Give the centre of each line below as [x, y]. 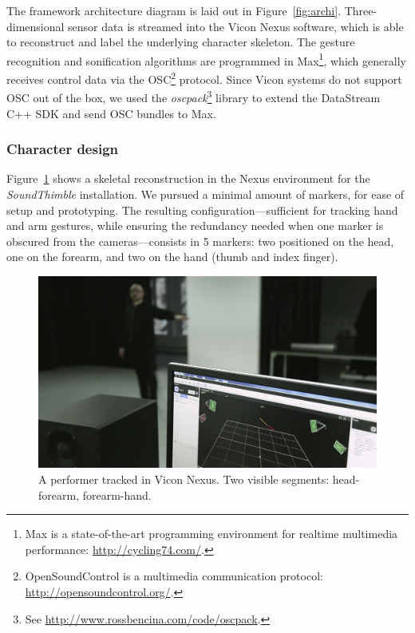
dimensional [36, 26]
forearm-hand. [117, 495]
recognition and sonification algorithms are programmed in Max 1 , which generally [206, 59]
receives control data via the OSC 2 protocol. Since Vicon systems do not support [204, 78]
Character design [62, 149]
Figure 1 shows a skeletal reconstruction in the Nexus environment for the [188, 178]
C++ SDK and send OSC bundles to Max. [111, 113]
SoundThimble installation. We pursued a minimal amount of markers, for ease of [206, 194]
